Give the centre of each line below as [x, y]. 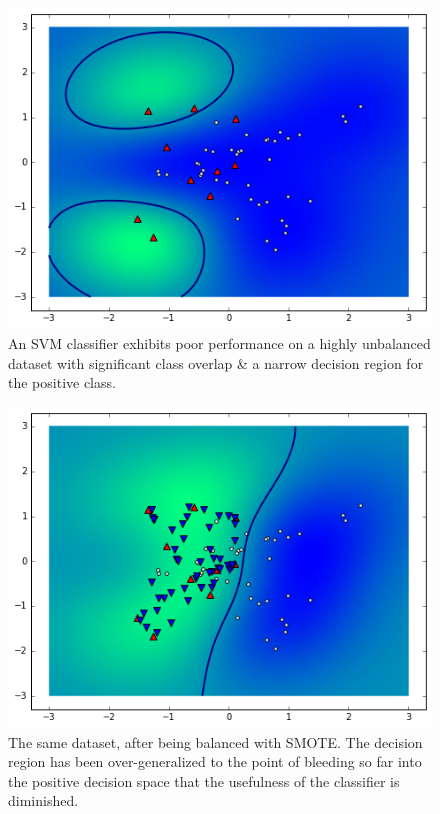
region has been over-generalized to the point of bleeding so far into [215, 761]
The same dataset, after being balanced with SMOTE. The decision [215, 741]
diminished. [43, 800]
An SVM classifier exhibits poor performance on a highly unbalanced [219, 342]
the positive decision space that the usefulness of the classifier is [204, 780]
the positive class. [62, 382]
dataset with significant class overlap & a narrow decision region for [216, 362]
